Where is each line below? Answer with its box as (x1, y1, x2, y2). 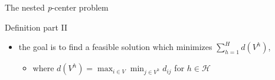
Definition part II (5, 21, 68, 33)
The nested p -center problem (5, 1, 109, 13)
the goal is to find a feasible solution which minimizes (18, 41, 212, 53)
